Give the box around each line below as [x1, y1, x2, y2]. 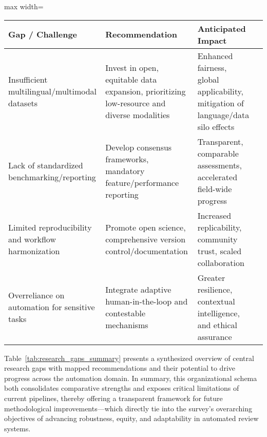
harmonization [8, 244, 60, 257]
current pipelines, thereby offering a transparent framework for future [4, 392, 223, 403]
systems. [4, 423, 31, 433]
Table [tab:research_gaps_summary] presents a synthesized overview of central [4, 352, 254, 363]
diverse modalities [105, 108, 170, 121]
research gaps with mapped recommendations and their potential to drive [4, 363, 235, 373]
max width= [4, 1, 44, 11]
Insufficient [8, 73, 48, 85]
